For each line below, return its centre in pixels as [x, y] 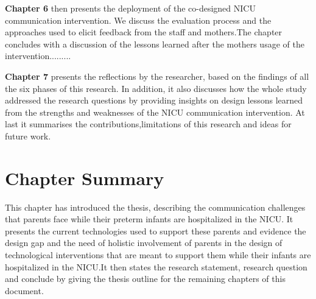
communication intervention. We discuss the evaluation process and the [138, 20]
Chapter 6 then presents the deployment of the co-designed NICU [130, 8]
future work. [28, 135]
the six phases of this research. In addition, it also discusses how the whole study [156, 88]
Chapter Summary [85, 178]
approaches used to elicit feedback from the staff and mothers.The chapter [144, 32]
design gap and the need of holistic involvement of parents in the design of [144, 243]
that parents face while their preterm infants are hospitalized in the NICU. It [149, 219]
